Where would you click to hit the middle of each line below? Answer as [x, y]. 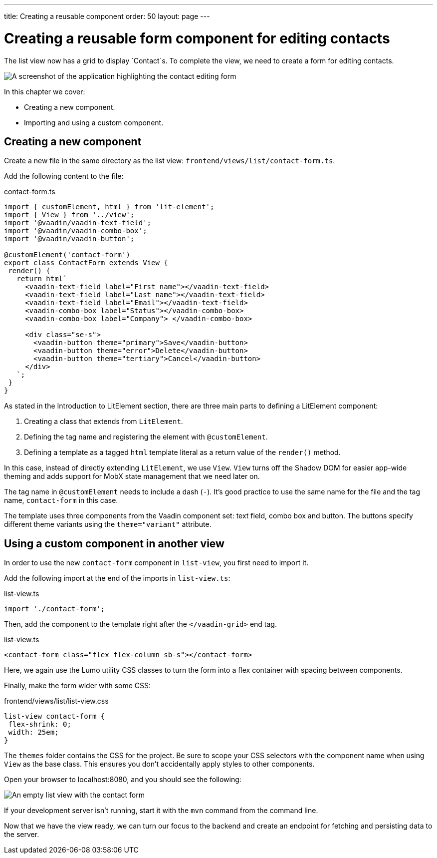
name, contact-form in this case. [61, 500]
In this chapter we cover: [45, 91]
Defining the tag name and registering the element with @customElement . [146, 437]
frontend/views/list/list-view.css [56, 701]
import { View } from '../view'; [69, 215]
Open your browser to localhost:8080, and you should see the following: [123, 780]
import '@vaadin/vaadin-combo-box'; [76, 231]
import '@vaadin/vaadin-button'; [69, 239]
